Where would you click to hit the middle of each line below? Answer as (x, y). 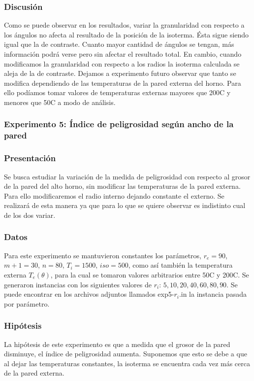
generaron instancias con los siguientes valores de (78, 284)
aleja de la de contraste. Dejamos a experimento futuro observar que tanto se (120, 73)
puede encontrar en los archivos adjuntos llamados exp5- (89, 294)
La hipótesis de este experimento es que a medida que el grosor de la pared (117, 344)
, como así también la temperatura (180, 265)
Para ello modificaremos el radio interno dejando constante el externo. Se (114, 195)
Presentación (30, 158)
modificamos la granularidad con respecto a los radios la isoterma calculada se (122, 63)
